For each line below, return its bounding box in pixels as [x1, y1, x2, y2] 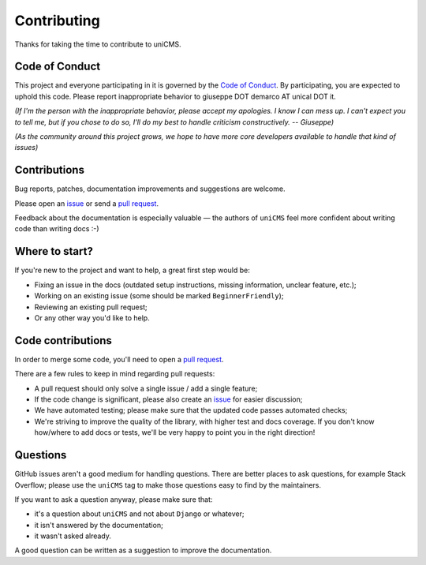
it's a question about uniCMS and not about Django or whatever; [34, 509, 245, 518]
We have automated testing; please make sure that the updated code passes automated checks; [34, 406, 348, 415]
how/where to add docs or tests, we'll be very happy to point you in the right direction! [34, 428, 316, 437]
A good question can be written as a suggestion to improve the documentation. [14, 545, 272, 556]
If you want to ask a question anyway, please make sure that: [14, 494, 213, 504]
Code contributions [14, 334, 112, 347]
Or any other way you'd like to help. [34, 312, 150, 323]
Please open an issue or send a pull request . [14, 198, 159, 208]
